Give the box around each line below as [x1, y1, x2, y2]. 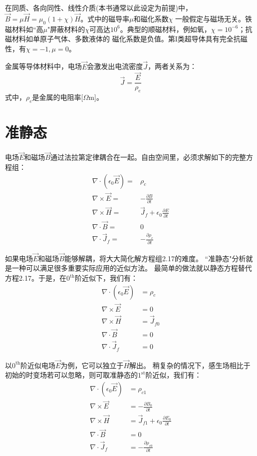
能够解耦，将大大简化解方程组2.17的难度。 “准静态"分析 [64, 253, 246, 263]
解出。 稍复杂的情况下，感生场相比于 [129, 360, 251, 370]
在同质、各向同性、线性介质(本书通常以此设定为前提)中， [5, 2, 192, 12]
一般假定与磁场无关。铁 [175, 13, 253, 23]
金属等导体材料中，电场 [5, 61, 82, 71]
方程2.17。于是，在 [5, 273, 66, 283]
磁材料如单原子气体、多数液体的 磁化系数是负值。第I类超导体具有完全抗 [5, 33, 241, 44]
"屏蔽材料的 [47, 23, 85, 34]
